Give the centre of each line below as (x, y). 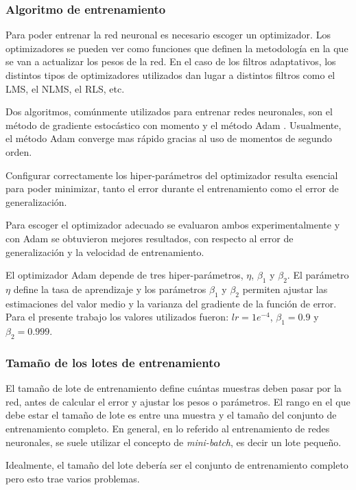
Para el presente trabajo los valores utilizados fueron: (117, 317)
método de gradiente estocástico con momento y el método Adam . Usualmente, (174, 125)
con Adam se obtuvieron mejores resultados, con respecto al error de (150, 238)
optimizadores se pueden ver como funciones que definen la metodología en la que (177, 48)
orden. (19, 151)
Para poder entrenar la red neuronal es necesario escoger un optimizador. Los (168, 35)
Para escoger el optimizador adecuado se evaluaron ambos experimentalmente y (173, 225)
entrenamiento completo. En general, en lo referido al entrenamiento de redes (168, 428)
